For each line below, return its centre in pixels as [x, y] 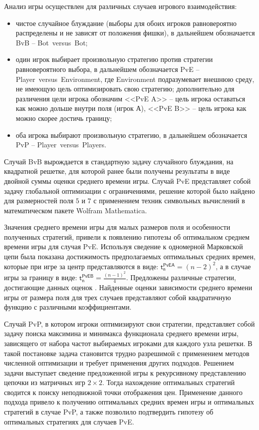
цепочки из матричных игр [45, 382]
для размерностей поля [39, 201]
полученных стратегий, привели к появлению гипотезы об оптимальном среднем [127, 236]
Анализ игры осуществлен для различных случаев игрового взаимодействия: [121, 6]
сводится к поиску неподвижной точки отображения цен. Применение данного [123, 392]
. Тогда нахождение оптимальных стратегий [168, 382]
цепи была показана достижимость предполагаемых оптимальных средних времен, [130, 256]
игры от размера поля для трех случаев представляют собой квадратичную [118, 297]
